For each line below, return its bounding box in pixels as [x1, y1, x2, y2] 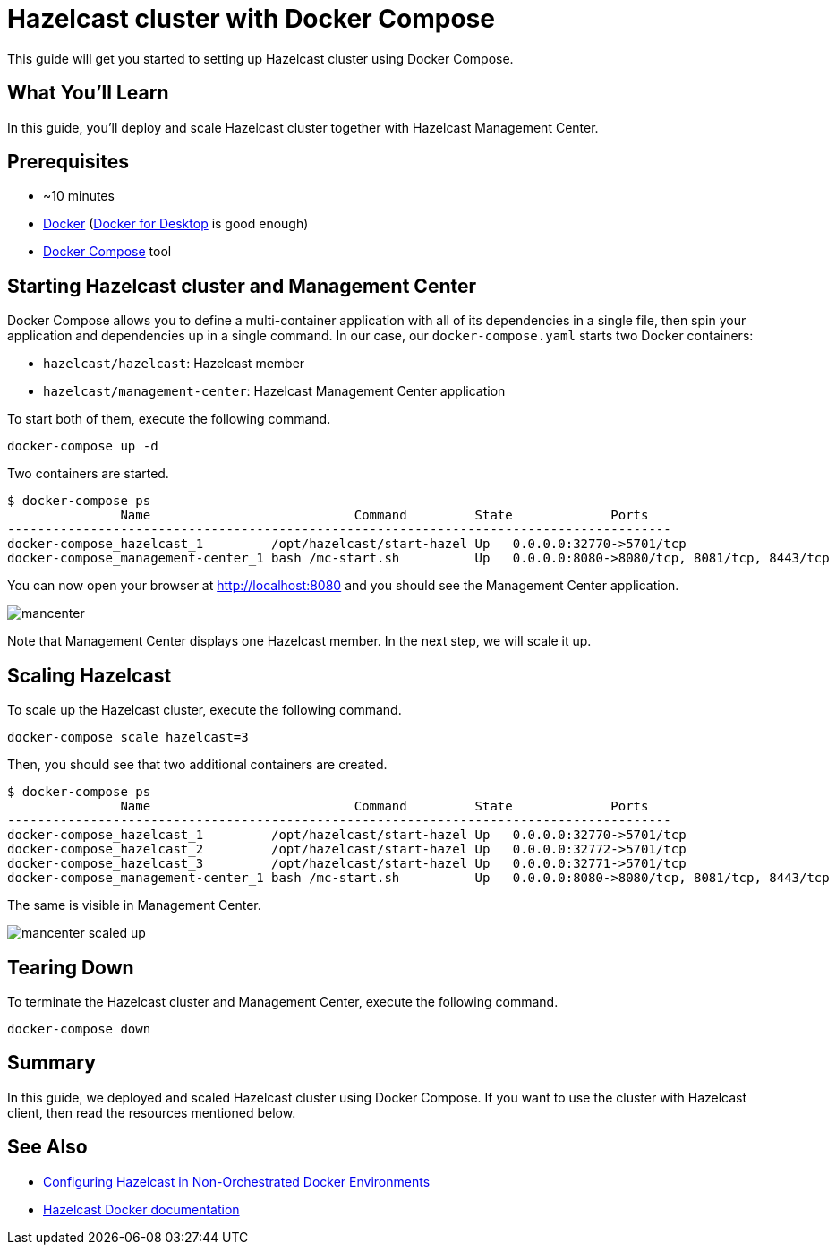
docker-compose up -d [7, 439, 158, 454]
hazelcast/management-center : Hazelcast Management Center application [43, 383, 506, 399]
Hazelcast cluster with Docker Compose [7, 4, 495, 34]
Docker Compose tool [43, 244, 172, 260]
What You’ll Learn [7, 81, 169, 105]
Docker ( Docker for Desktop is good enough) [43, 216, 309, 232]
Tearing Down [7, 956, 134, 979]
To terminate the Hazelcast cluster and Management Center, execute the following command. [7, 993, 559, 1009]
